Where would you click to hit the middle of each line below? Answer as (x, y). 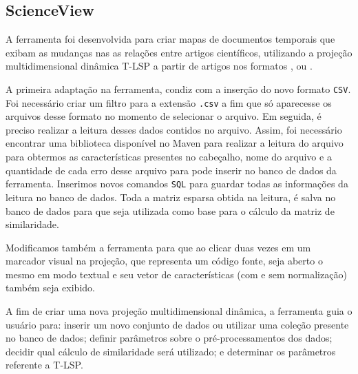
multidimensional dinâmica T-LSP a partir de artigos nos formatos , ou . (159, 66)
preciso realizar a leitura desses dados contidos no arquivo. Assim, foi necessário (174, 129)
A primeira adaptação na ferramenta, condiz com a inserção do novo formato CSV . (178, 89)
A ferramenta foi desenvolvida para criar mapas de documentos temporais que (170, 39)
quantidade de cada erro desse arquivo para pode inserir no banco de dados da (171, 170)
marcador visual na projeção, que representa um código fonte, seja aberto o (164, 261)
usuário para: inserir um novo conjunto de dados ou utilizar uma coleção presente (177, 324)
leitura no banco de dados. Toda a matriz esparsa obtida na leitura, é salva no (171, 197)
